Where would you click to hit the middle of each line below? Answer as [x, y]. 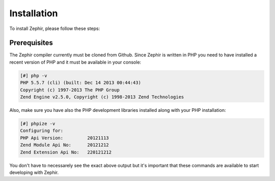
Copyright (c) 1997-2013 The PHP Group [70, 90]
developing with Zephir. [34, 172]
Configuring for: [42, 131]
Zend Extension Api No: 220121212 [66, 152]
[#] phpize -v [38, 124]
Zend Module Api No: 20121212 [64, 145]
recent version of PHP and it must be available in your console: [75, 62]
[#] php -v [34, 76]
